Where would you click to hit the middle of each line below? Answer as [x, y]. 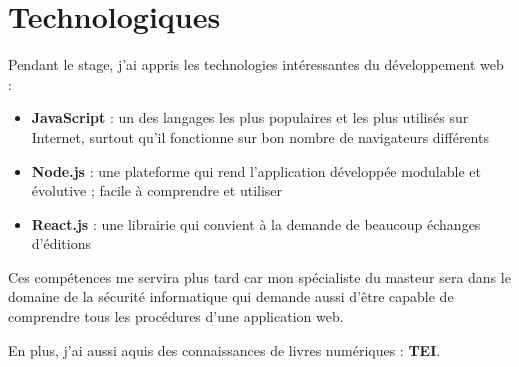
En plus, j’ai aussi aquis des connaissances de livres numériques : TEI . [224, 349]
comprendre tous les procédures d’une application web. [176, 316]
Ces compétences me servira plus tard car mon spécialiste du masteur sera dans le [259, 276]
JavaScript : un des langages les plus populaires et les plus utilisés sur [250, 117]
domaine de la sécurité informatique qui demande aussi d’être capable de [231, 296]
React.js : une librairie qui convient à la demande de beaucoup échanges [256, 223]
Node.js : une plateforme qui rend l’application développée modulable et [256, 170]
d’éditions [61, 243]
